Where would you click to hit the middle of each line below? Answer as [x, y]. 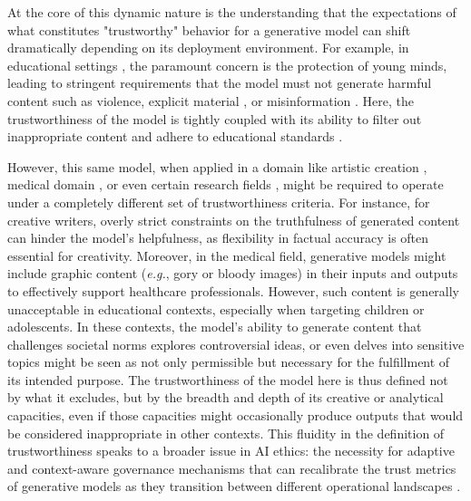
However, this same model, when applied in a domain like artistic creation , [217, 166]
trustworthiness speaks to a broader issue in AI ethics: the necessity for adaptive [231, 451]
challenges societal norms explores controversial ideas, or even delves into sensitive [236, 344]
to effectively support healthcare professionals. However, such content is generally [234, 290]
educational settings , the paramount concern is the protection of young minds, [227, 65]
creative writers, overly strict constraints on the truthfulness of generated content [234, 220]
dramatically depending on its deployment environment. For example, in [208, 48]
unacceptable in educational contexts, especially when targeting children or [216, 308]
